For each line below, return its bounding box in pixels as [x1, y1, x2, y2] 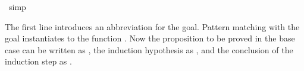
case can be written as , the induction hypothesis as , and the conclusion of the [5, 43, 293, 56]
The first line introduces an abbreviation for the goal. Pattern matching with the [5, 20, 300, 33]
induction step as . [5, 55, 72, 67]
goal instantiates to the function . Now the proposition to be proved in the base [5, 32, 295, 44]
